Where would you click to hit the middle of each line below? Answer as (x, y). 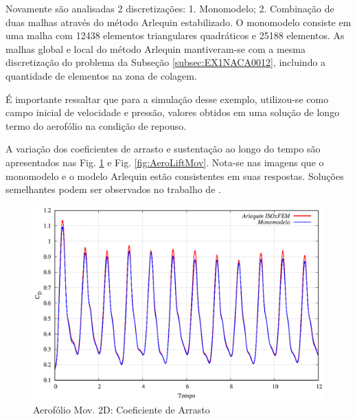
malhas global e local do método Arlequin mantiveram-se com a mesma (156, 48)
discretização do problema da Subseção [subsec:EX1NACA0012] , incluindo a (166, 62)
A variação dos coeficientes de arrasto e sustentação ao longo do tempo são (163, 149)
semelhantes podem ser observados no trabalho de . (113, 189)
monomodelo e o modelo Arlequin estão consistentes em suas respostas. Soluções (175, 175)
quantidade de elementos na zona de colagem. (101, 75)
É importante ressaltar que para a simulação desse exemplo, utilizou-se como (167, 99)
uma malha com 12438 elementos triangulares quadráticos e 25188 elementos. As (175, 35)
